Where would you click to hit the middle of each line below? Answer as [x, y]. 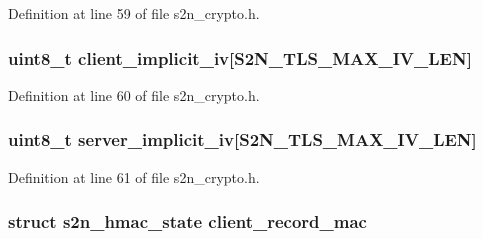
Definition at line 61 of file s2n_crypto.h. [134, 176]
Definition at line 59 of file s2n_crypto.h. [134, 13]
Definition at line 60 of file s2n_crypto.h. [134, 94]
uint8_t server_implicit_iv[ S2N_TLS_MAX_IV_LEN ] [242, 139]
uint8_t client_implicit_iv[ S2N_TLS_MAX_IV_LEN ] [240, 57]
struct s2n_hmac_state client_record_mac [187, 221]
